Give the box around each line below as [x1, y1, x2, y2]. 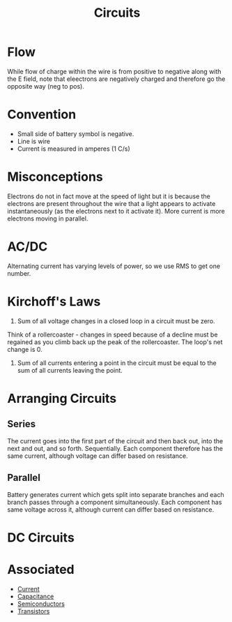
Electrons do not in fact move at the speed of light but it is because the [7, 192, 211, 200]
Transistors [17, 607, 50, 615]
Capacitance [17, 592, 54, 600]
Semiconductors [17, 599, 65, 608]
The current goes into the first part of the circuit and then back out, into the [7, 436, 224, 445]
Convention [7, 107, 77, 123]
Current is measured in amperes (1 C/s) [17, 145, 130, 153]
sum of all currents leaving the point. [17, 366, 123, 374]
